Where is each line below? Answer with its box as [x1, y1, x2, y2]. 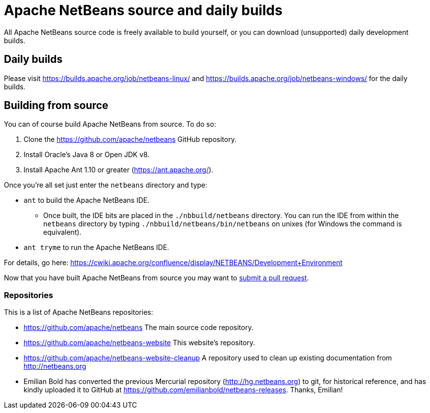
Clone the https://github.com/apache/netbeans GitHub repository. [24, 135, 237, 144]
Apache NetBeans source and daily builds [4, 2, 283, 19]
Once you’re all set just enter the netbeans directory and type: [4, 181, 208, 190]
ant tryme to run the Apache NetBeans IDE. [24, 243, 169, 252]
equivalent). [43, 228, 81, 237]
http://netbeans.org [24, 362, 86, 371]
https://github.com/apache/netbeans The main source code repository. [24, 323, 254, 332]
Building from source [4, 99, 108, 112]
